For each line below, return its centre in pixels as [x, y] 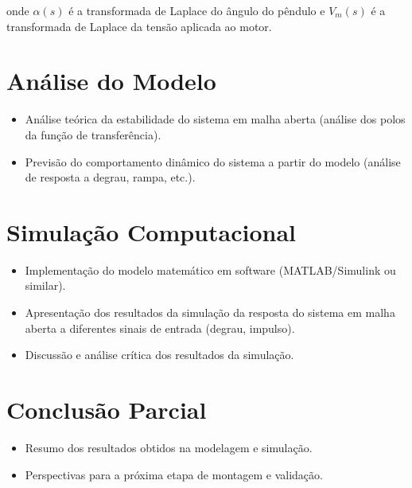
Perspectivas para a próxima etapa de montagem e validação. [174, 474]
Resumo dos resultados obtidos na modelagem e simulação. [169, 447]
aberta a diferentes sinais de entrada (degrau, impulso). [160, 328]
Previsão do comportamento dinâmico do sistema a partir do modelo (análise [213, 161]
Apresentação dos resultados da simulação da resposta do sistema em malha [210, 312]
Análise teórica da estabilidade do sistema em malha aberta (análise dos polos [215, 119]
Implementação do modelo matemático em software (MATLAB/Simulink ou [210, 269]
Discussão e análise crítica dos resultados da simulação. [159, 355]
